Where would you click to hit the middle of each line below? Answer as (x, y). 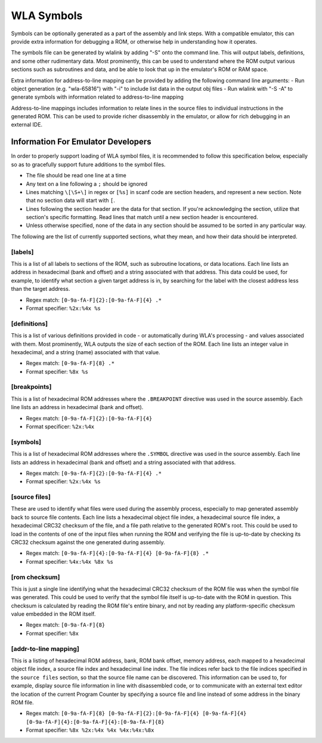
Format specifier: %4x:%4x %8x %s (69, 561)
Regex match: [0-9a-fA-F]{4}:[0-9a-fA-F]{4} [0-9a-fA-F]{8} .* (117, 553)
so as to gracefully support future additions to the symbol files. (88, 164)
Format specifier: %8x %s (57, 371)
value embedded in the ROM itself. (53, 614)
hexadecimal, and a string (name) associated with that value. (86, 352)
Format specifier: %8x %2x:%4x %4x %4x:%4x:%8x (90, 730)
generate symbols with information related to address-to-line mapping (97, 97)
